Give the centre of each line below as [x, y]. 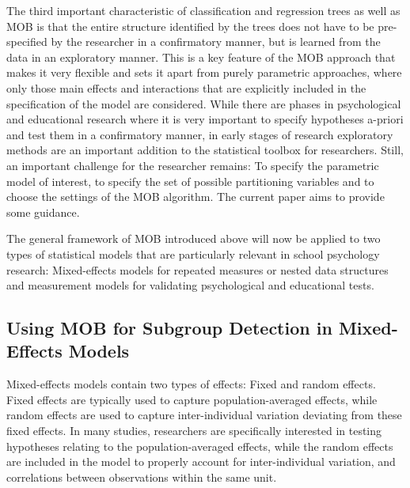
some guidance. [43, 212]
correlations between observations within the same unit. [142, 477]
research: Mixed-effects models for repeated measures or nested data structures [197, 269]
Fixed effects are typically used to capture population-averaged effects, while [192, 399]
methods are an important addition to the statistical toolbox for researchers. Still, [205, 150]
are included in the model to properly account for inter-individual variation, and [201, 462]
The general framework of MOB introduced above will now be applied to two [194, 238]
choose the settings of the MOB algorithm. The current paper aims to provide [196, 197]
